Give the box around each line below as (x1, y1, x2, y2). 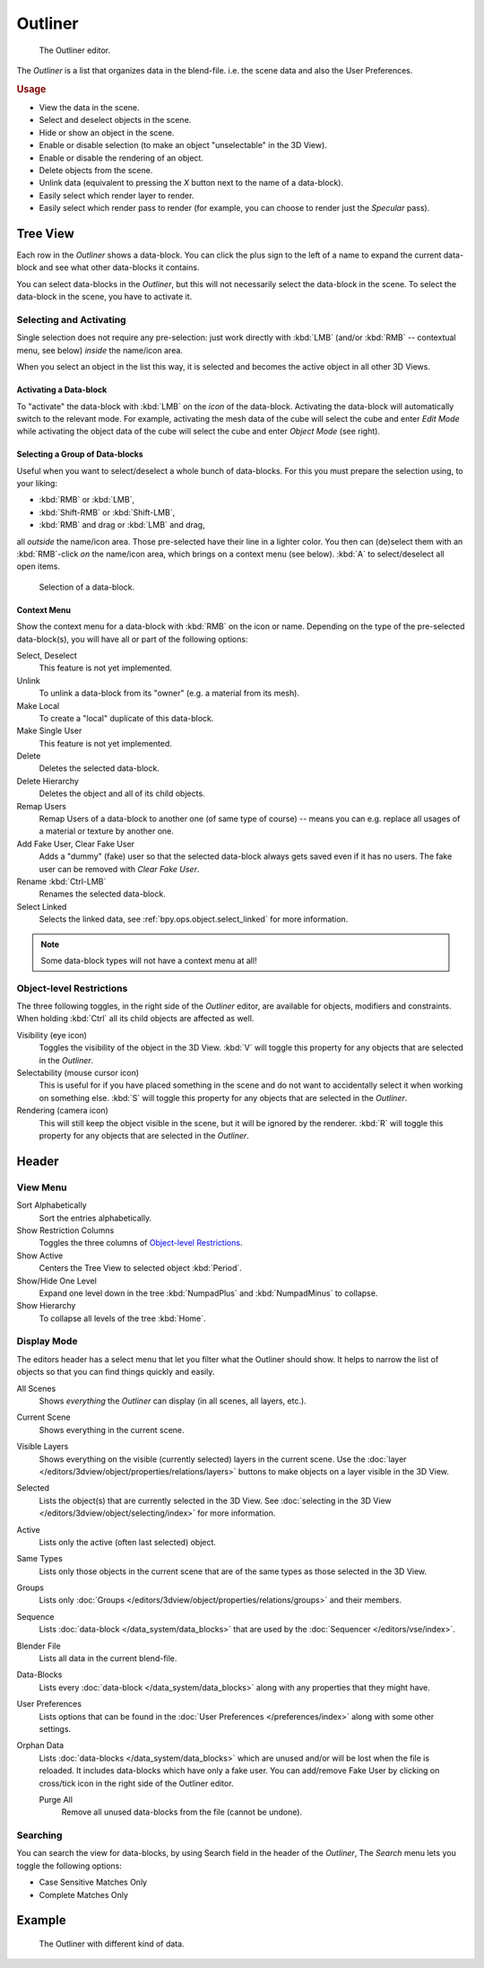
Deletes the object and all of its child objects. (39, 788, 205, 799)
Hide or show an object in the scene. (39, 127, 175, 138)
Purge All (39, 1794, 73, 1805)
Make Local (16, 700, 60, 711)
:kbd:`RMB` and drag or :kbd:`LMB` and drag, (39, 520, 205, 530)
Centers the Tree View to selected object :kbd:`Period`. (39, 1263, 242, 1273)
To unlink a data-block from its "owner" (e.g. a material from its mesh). (39, 687, 300, 699)
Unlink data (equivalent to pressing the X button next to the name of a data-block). (39, 178, 344, 188)
